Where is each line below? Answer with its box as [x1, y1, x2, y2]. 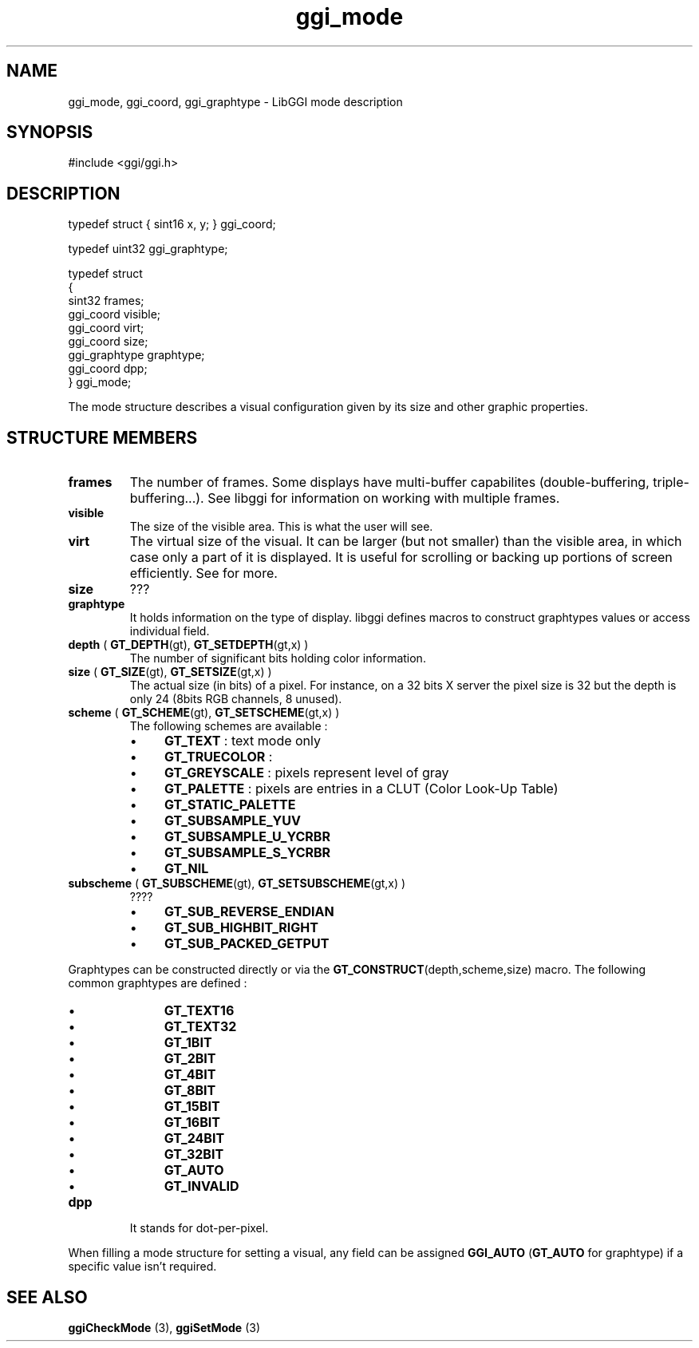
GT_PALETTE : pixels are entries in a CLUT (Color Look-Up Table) [164, 781, 559, 797]
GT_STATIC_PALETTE [164, 797, 296, 813]
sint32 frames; [68, 294, 144, 308]
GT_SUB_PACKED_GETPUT [164, 935, 330, 952]
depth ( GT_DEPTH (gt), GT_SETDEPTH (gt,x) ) [68, 638, 309, 652]
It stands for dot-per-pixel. [129, 1221, 269, 1235]
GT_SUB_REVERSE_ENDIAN [164, 903, 334, 920]
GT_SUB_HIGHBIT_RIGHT [164, 919, 318, 936]
